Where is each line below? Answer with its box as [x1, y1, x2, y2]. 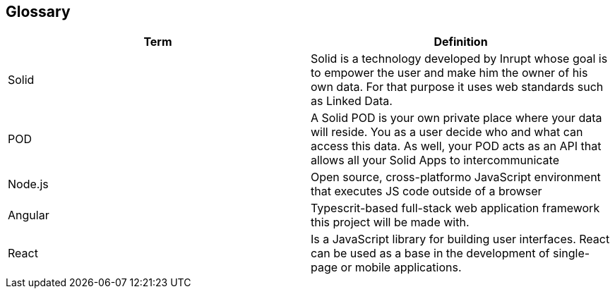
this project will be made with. [311, 215, 470, 230]
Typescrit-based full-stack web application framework [311, 201, 600, 216]
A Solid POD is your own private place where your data [311, 111, 602, 125]
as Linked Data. [311, 94, 393, 109]
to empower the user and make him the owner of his [311, 66, 588, 80]
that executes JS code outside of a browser [311, 184, 542, 199]
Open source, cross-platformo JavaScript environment [311, 170, 601, 185]
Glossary [6, 3, 71, 20]
